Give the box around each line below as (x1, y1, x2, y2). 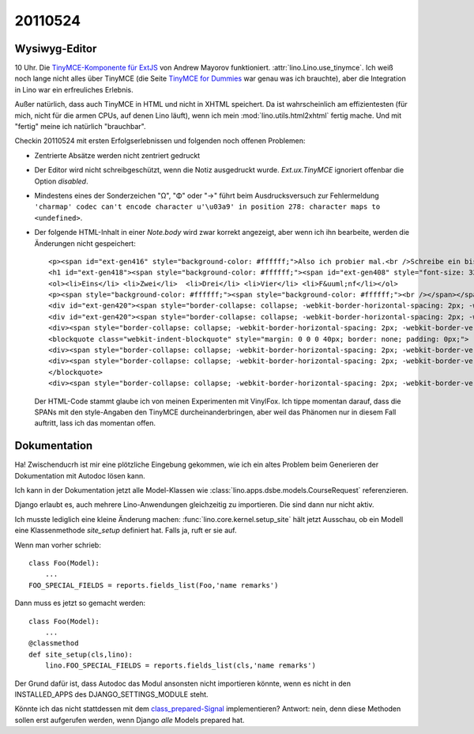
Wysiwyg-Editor (14, 42, 97, 55)
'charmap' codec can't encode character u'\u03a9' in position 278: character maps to (34, 202, 381, 211)
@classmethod (28, 639, 79, 648)
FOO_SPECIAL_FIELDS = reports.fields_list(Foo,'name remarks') (28, 581, 279, 589)
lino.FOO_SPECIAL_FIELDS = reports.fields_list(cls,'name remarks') (44, 661, 316, 670)
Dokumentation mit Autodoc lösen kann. (14, 471, 145, 480)
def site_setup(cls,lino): (28, 649, 134, 659)
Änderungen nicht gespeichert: (34, 238, 136, 248)
